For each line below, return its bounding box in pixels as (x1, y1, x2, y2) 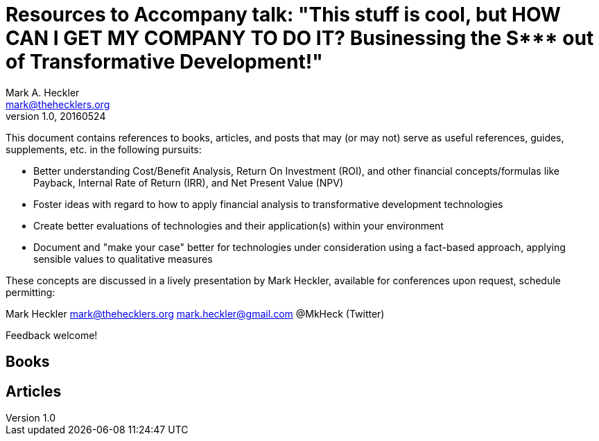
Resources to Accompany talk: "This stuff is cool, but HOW (6, 3, 561, 26)
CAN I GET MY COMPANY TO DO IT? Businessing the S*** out (6, 26, 594, 50)
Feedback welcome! (6, 329, 98, 341)
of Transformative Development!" (6, 50, 323, 73)
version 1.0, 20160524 (6, 110, 106, 122)
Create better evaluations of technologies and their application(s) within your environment (33, 219, 444, 232)
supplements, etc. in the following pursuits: (6, 143, 202, 155)
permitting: (6, 286, 55, 298)
